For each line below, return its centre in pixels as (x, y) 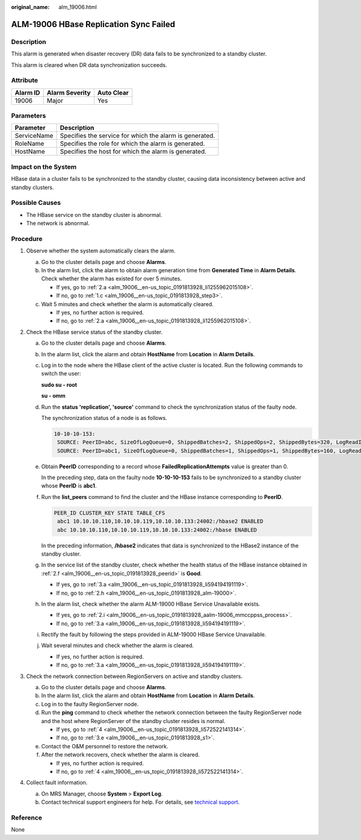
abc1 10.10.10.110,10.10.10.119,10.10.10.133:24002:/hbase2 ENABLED (160, 522)
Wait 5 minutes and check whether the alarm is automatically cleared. (127, 304)
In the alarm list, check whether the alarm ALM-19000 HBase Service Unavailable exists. (151, 604)
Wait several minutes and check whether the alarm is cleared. (118, 645)
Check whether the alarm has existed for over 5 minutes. (111, 279)
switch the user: (61, 374)
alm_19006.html (78, 7)
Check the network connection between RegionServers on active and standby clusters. (134, 676)
